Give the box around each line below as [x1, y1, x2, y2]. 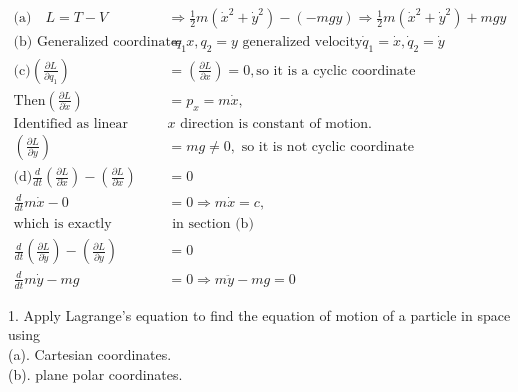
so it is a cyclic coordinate [256, 63, 416, 78]
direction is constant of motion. [180, 116, 373, 131]
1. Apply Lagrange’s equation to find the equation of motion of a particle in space [8, 304, 511, 325]
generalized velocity [242, 35, 363, 50]
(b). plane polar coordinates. [8, 363, 183, 384]
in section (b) [172, 217, 254, 232]
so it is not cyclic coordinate [241, 139, 415, 154]
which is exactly [13, 217, 112, 232]
